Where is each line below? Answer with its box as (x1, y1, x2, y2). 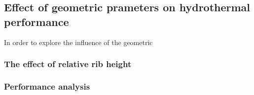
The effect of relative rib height (4, 58, 132, 70)
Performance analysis (4, 80, 90, 92)
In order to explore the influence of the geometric (4, 37, 153, 47)
